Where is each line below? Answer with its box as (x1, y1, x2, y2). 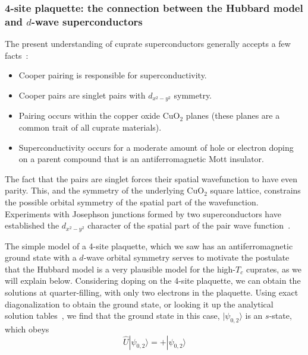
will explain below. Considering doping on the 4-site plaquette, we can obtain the (5, 274, 301, 287)
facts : (5, 49, 29, 61)
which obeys (5, 322, 49, 335)
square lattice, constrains (210, 184, 301, 196)
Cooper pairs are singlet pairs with (18, 88, 146, 101)
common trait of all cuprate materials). (18, 121, 162, 133)
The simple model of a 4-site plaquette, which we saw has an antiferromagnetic (5, 239, 293, 252)
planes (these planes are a (186, 109, 280, 122)
